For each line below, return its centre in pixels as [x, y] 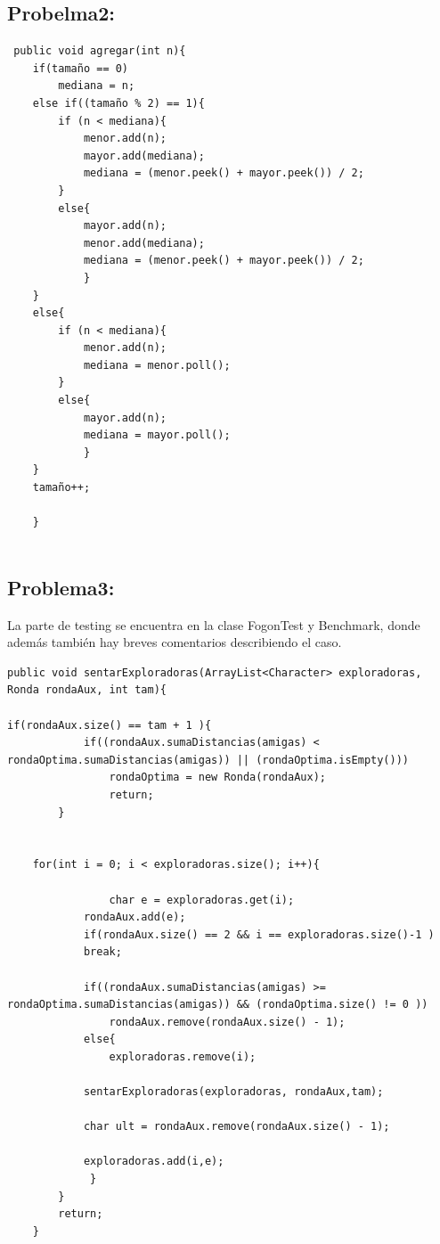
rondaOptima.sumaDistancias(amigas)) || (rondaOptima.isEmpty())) [208, 760]
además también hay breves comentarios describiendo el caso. [175, 642]
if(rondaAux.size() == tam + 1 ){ [110, 725]
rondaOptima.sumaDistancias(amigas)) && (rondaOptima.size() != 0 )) [218, 1005]
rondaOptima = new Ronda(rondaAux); [217, 777]
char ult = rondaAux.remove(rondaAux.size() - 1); [236, 1127]
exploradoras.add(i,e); [154, 1162]
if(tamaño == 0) [81, 68]
